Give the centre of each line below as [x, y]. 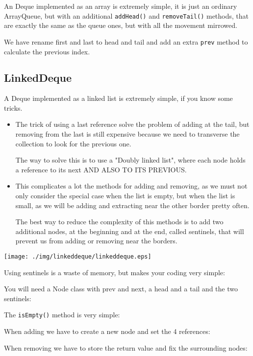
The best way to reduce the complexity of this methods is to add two [119, 222]
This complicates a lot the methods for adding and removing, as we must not [131, 186]
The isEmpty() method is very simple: [62, 315]
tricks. [13, 107]
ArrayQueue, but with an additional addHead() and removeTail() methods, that [126, 15]
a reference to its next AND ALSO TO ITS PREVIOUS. [101, 169]
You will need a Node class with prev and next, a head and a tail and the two [121, 289]
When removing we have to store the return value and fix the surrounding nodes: [126, 347]
